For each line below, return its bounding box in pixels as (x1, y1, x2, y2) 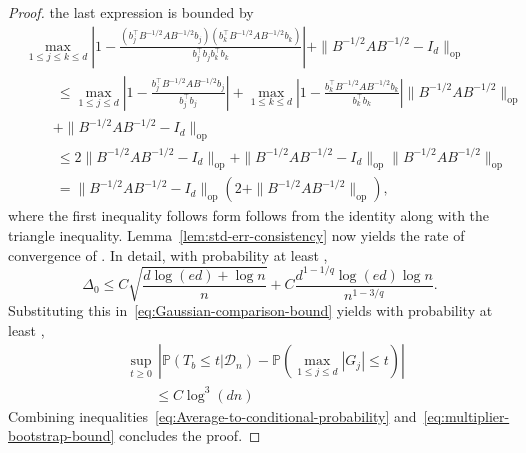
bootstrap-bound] (8, 425, 115, 446)
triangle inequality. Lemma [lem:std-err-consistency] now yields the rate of (8, 224, 465, 245)
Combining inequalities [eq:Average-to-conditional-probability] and (8, 405, 417, 426)
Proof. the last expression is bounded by (8, 2, 254, 22)
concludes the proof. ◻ (119, 425, 261, 446)
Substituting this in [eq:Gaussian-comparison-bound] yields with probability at (8, 300, 493, 321)
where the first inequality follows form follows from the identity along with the (8, 205, 490, 226)
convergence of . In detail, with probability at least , (8, 244, 328, 265)
